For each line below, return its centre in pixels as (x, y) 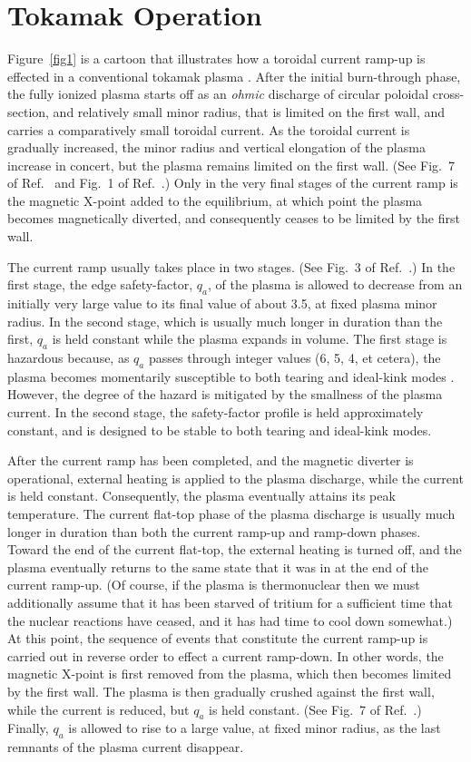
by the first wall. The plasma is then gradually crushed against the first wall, (221, 691)
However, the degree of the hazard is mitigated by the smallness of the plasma (225, 394)
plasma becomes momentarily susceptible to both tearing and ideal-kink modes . (231, 376)
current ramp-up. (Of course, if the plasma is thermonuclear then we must (214, 585)
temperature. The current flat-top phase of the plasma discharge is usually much (231, 513)
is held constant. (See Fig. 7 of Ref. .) (315, 709)
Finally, (28, 728)
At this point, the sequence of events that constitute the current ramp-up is (218, 638)
